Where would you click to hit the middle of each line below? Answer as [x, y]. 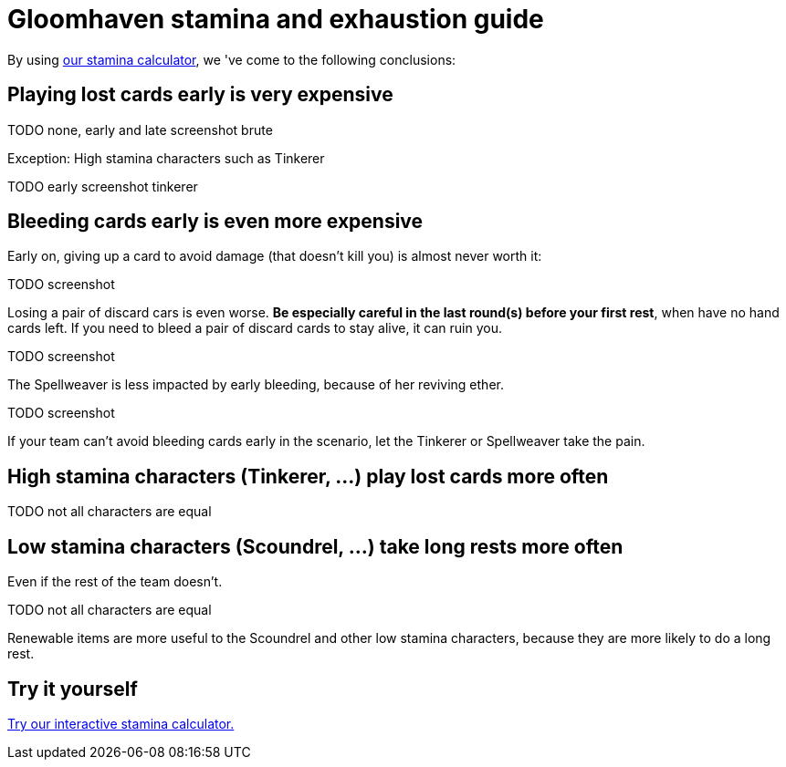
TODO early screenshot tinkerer [103, 186]
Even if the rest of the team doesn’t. [115, 582]
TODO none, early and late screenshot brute [140, 130]
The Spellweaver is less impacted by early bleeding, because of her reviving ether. [256, 385]
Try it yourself [73, 689]
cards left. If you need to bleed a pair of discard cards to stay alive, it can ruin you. [255, 328]
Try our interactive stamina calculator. [121, 723]
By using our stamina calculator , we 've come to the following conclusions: [232, 59]
